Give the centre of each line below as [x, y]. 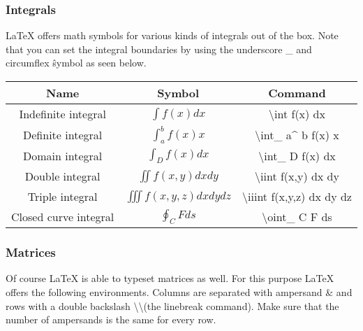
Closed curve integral [63, 217]
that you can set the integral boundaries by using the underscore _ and [159, 49]
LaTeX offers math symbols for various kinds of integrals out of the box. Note [172, 35]
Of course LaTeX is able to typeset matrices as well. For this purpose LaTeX [170, 278]
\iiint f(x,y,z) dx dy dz [297, 197]
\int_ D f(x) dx [297, 156]
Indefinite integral [62, 114]
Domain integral [63, 156]
